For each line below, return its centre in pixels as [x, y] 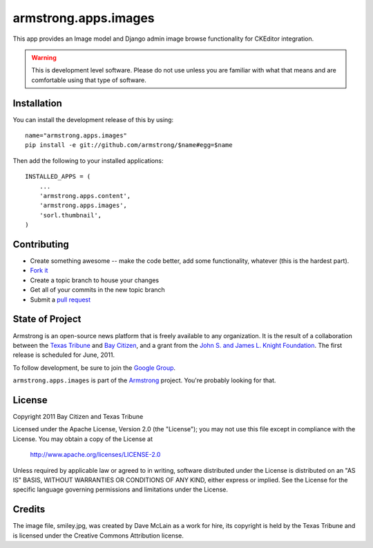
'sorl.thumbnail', [70, 215]
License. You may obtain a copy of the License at [83, 439]
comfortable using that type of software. [89, 80]
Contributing [41, 244]
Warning [44, 57]
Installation [37, 103]
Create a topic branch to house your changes [94, 280]
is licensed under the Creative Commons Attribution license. [98, 536]
